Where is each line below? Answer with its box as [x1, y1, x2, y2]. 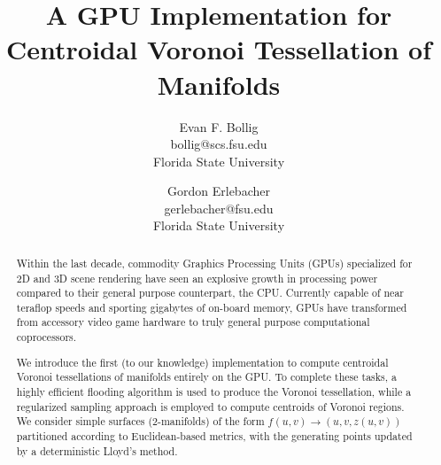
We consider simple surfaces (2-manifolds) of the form [16, 414, 265, 429]
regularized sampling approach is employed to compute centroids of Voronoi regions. [16, 399, 405, 414]
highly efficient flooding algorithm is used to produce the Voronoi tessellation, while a [16, 384, 412, 399]
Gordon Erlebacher [167, 182, 270, 200]
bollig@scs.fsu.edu [170, 135, 267, 153]
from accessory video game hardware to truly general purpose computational [16, 314, 370, 329]
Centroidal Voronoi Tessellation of [5, 31, 432, 67]
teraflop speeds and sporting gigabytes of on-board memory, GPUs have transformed [16, 299, 407, 314]
